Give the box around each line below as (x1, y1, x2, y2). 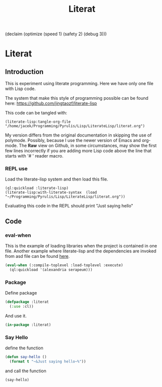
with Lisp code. (5, 86, 36, 91)
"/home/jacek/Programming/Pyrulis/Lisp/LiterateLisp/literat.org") (5, 124, 145, 129)
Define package (5, 290, 38, 296)
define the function (5, 345, 44, 351)
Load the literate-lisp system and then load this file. (5, 176, 108, 182)
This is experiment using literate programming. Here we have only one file (5, 81, 154, 87)
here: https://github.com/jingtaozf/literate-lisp (5, 100, 97, 106)
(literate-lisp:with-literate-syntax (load (5, 190, 97, 195)
